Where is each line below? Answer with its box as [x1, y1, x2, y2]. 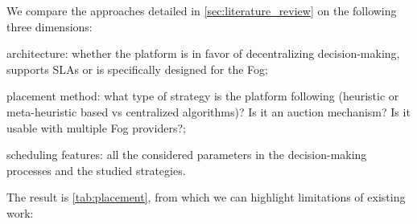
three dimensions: [6, 18, 93, 35]
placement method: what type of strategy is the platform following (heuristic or [6, 88, 399, 104]
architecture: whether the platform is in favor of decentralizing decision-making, [6, 45, 400, 62]
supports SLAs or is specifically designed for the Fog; [6, 60, 268, 77]
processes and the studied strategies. [6, 161, 186, 178]
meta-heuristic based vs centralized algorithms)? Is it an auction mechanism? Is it [6, 103, 411, 120]
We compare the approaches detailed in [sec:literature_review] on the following [6, 2, 397, 18]
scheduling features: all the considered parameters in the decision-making [6, 146, 367, 163]
